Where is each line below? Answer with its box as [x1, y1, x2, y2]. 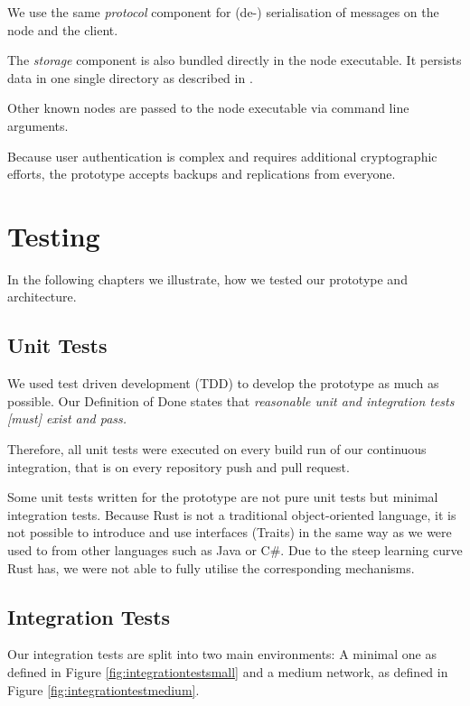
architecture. [7, 287, 77, 306]
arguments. [7, 116, 69, 135]
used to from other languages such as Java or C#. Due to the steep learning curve [7, 541, 463, 560]
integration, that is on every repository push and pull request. [7, 457, 350, 476]
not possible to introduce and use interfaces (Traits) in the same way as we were [7, 523, 452, 542]
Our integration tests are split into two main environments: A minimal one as [7, 645, 437, 664]
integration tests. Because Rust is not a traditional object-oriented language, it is [7, 505, 456, 524]
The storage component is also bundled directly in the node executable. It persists [7, 51, 462, 70]
